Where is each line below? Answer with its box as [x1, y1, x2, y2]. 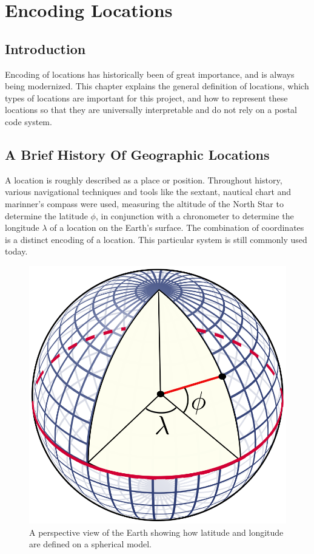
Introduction [5, 39, 86, 58]
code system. [5, 115, 52, 128]
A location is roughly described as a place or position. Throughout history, [5, 173, 282, 186]
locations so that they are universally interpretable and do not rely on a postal [5, 103, 297, 116]
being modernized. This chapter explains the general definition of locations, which [5, 80, 309, 92]
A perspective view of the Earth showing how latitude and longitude [29, 525, 284, 538]
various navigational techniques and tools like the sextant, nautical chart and [5, 185, 292, 198]
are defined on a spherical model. [29, 538, 152, 550]
